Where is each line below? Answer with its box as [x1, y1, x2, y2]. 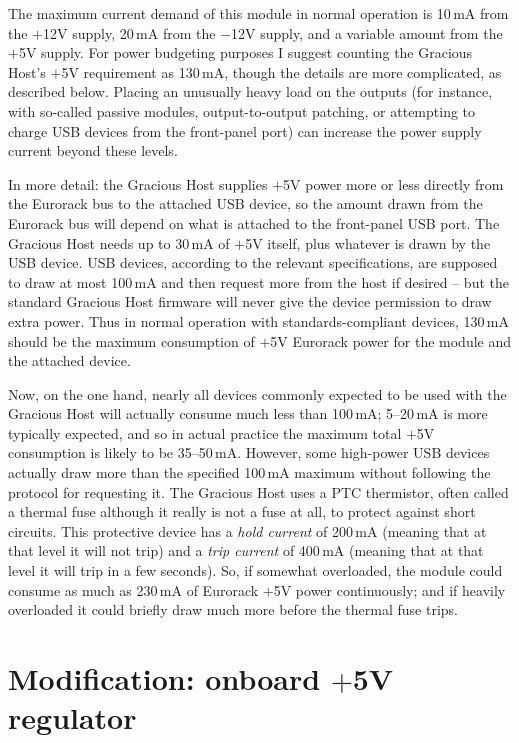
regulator [8, 697, 137, 738]
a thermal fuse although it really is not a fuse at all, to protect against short [8, 501, 476, 522]
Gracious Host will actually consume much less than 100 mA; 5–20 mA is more [8, 403, 488, 424]
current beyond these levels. [8, 140, 178, 161]
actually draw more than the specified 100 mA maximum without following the [8, 462, 491, 483]
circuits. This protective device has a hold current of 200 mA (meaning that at [8, 520, 487, 541]
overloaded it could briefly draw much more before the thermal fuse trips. [8, 599, 458, 620]
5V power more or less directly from [283, 173, 504, 194]
